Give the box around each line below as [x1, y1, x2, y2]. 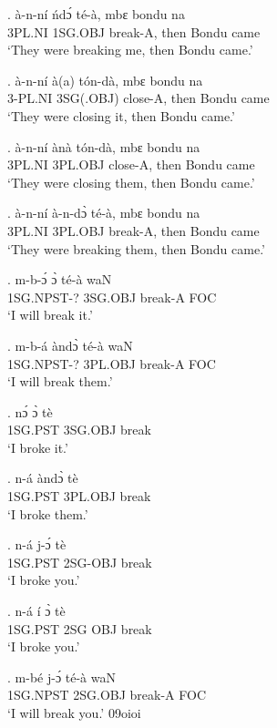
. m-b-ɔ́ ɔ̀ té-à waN [7, 270, 112, 289]
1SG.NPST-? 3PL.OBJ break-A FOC [7, 354, 216, 373]
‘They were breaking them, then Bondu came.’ [7, 239, 265, 258]
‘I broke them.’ [7, 504, 88, 523]
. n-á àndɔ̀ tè [7, 468, 78, 487]
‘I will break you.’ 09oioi [7, 703, 141, 722]
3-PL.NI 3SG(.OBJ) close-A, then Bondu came [7, 88, 270, 108]
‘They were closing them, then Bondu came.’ [7, 172, 255, 191]
